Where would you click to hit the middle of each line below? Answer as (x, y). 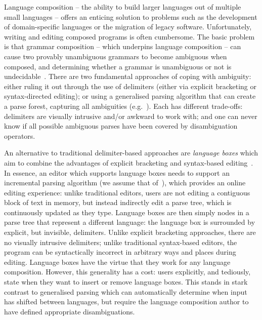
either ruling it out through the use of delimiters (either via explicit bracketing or (130, 86)
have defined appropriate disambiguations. (70, 311)
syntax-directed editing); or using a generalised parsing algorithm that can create (130, 96)
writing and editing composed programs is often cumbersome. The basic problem (129, 36)
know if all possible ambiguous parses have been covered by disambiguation (121, 126)
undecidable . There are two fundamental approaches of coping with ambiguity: (128, 76)
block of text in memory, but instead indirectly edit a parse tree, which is (118, 202)
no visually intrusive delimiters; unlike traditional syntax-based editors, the (121, 242)
